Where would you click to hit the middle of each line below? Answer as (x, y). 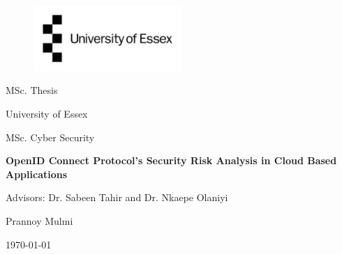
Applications (37, 174)
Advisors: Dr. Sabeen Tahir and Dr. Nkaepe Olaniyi (117, 197)
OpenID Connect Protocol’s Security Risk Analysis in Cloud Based (171, 160)
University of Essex (47, 113)
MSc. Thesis (32, 90)
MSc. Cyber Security (50, 137)
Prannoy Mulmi (39, 220)
